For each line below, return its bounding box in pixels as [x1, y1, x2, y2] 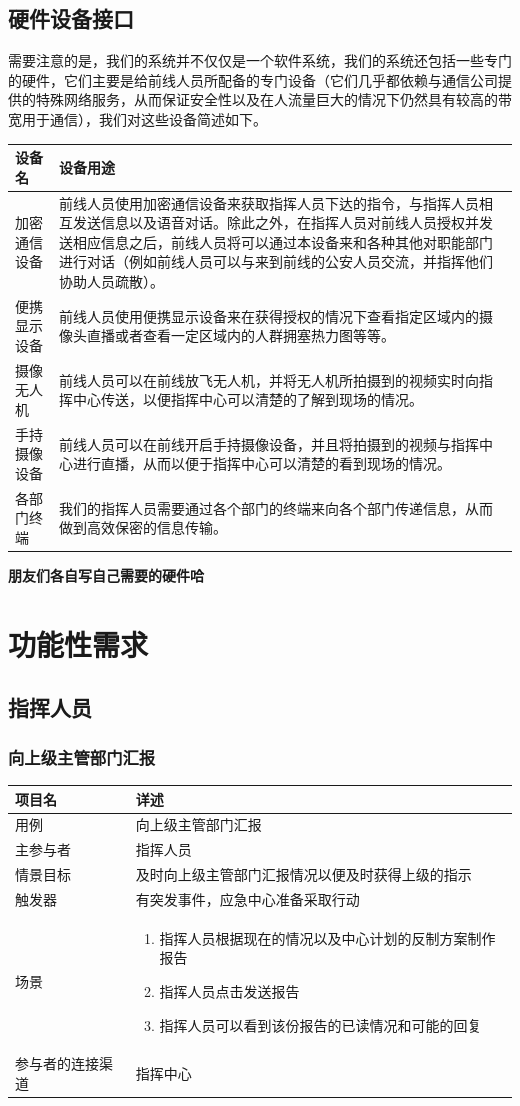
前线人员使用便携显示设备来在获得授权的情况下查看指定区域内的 [58, 305, 479, 326]
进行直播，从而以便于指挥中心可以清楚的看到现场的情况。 [72, 453, 451, 474]
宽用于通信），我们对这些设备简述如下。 [8, 108, 267, 129]
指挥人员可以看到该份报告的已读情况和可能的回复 [159, 1014, 482, 1035]
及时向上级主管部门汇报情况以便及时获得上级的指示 [135, 864, 472, 885]
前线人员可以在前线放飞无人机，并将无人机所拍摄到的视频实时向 [58, 369, 479, 390]
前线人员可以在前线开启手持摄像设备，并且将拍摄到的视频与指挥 [58, 433, 479, 454]
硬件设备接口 [8, 3, 134, 34]
